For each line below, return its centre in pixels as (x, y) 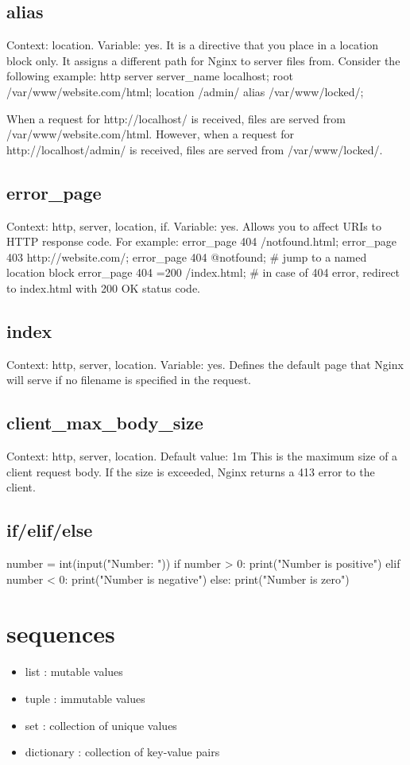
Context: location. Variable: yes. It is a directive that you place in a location (193, 45)
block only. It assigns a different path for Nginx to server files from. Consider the (203, 60)
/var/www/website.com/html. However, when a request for (150, 134)
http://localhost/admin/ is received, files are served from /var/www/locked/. (195, 149)
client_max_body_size (105, 423)
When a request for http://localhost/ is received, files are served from (176, 118)
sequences (61, 633)
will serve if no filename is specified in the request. (129, 380)
